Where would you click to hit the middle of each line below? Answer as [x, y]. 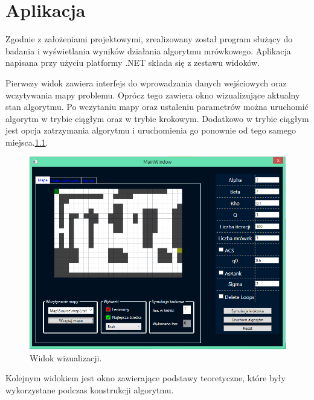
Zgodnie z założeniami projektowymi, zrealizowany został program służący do [149, 39]
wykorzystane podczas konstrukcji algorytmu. [90, 389]
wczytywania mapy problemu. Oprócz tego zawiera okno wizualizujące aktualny [153, 95]
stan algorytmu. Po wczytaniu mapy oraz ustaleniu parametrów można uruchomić [157, 107]
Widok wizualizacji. [66, 357]
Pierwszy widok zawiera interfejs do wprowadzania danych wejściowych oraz [146, 82]
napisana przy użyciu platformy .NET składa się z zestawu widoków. [133, 63]
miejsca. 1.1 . [27, 142]
